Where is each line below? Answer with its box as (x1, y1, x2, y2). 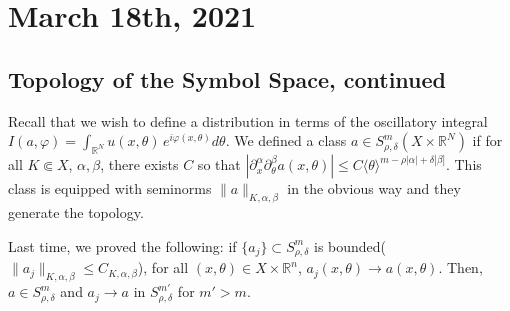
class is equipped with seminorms (8, 178, 212, 199)
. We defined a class (225, 130, 347, 151)
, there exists (100, 154, 179, 175)
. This (445, 154, 482, 175)
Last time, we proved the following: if (8, 235, 237, 256)
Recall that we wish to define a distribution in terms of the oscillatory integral (8, 110, 488, 131)
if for (472, 130, 503, 151)
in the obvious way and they (287, 178, 461, 199)
